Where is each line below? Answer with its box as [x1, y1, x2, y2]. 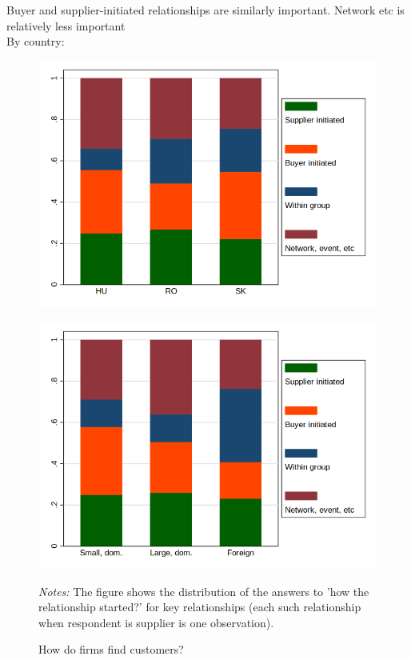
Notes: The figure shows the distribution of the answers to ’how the [38, 582, 369, 599]
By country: [6, 33, 65, 50]
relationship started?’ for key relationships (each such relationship [38, 598, 361, 615]
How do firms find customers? [38, 641, 184, 658]
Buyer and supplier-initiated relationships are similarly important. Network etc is [6, 2, 405, 18]
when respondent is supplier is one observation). [38, 614, 274, 630]
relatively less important [6, 17, 126, 34]
